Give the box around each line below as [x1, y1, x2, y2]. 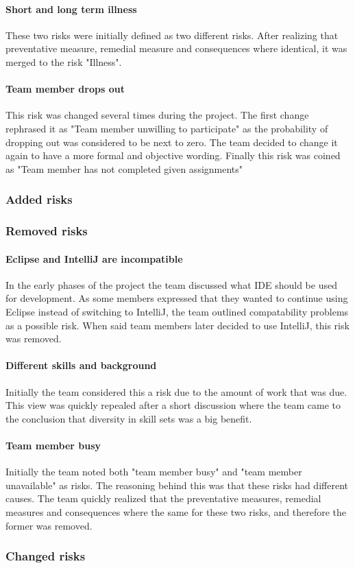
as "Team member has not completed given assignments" [5, 161, 243, 176]
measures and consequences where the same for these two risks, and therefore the [5, 504, 346, 519]
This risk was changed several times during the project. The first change [5, 108, 309, 122]
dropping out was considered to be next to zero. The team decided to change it [5, 134, 338, 149]
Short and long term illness [5, 1, 137, 16]
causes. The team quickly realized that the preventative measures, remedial [5, 491, 321, 506]
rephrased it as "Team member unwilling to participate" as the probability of [5, 121, 328, 135]
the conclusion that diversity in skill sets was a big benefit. [5, 411, 252, 425]
